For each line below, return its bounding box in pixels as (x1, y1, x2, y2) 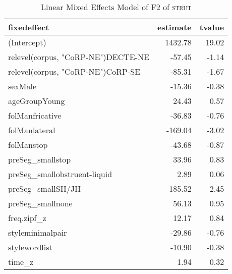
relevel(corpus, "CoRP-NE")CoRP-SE (8, 66, 140, 77)
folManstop (8, 139, 48, 150)
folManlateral (8, 124, 55, 136)
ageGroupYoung (8, 95, 65, 106)
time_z (8, 256, 34, 267)
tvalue (199, 21, 224, 33)
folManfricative (8, 109, 62, 121)
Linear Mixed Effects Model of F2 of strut (40, 1, 192, 13)
